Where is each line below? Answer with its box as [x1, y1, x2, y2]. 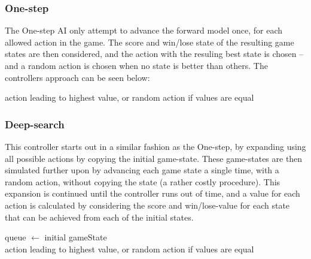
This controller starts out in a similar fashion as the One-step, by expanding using [5, 140, 306, 152]
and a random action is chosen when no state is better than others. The [5, 59, 268, 71]
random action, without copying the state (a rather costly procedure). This [5, 175, 280, 188]
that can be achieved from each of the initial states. [5, 210, 194, 223]
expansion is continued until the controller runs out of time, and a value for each [5, 187, 300, 200]
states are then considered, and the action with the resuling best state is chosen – [5, 47, 304, 60]
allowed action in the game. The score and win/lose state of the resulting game [5, 35, 294, 48]
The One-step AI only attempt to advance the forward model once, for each [5, 24, 283, 37]
